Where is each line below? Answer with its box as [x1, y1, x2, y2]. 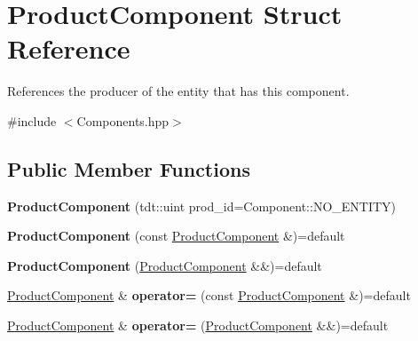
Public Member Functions [7, 155, 250, 182]
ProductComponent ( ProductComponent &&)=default [7, 256, 322, 274]
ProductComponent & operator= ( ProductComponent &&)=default [7, 316, 389, 335]
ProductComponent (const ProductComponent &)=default [7, 226, 345, 245]
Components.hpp [76, 111, 170, 130]
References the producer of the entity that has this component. [7, 82, 350, 100]
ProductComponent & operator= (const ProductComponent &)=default [7, 286, 411, 305]
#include [7, 111, 57, 130]
